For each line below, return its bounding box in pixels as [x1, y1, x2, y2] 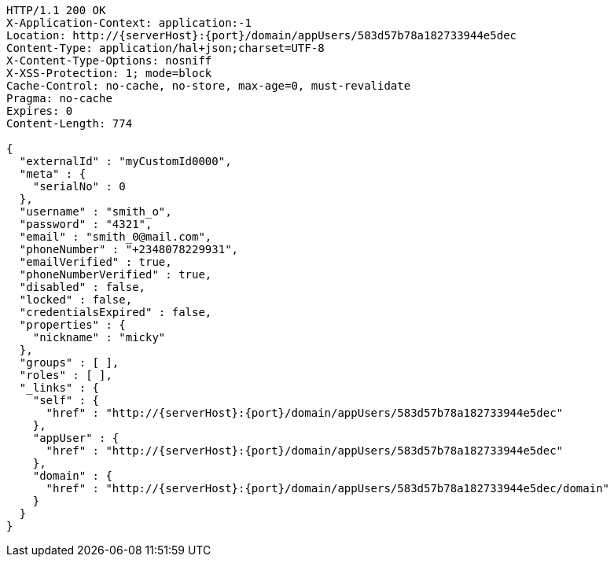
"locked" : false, [19, 293, 133, 306]
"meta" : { [19, 167, 86, 180]
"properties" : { [19, 318, 126, 331]
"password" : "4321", [19, 218, 153, 230]
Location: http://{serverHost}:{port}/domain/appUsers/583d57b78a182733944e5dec [6, 29, 517, 42]
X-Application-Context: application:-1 [6, 17, 252, 29]
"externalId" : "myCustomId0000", [19, 155, 232, 167]
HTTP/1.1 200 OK [6, 4, 106, 17]
